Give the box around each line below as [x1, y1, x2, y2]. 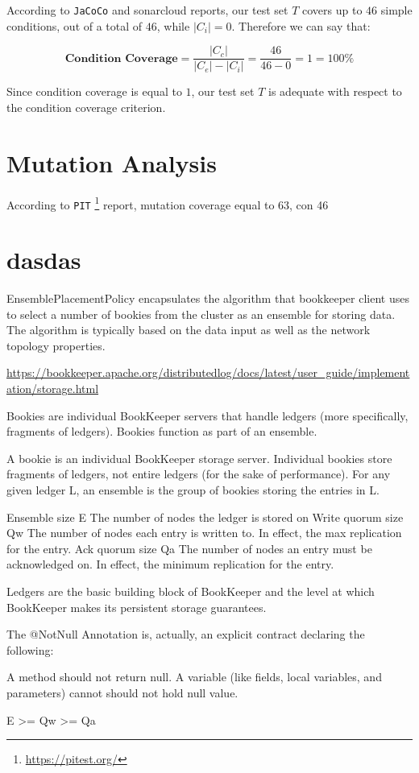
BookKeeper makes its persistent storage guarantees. [6, 598, 267, 615]
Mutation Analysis [6, 146, 217, 179]
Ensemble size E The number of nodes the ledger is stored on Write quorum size [6, 508, 404, 525]
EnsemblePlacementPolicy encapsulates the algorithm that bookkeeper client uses [6, 290, 409, 307]
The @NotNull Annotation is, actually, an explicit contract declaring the [6, 626, 365, 643]
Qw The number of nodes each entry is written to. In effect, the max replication [6, 524, 402, 541]
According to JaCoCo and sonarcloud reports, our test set [6, 2, 288, 18]
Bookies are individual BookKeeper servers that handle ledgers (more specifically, [6, 407, 409, 424]
